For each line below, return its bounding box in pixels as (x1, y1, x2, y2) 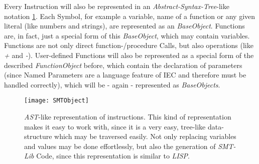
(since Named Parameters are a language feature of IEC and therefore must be (4, 69, 246, 80)
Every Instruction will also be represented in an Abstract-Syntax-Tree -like (4, 1, 229, 11)
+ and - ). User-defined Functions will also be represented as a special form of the (4, 49, 254, 60)
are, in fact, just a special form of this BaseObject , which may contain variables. (4, 30, 250, 40)
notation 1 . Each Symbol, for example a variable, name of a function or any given (4, 10, 255, 21)
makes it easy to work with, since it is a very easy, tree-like (24, 121, 206, 131)
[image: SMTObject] (24, 97, 89, 104)
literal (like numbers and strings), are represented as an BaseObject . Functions (4, 20, 245, 31)
